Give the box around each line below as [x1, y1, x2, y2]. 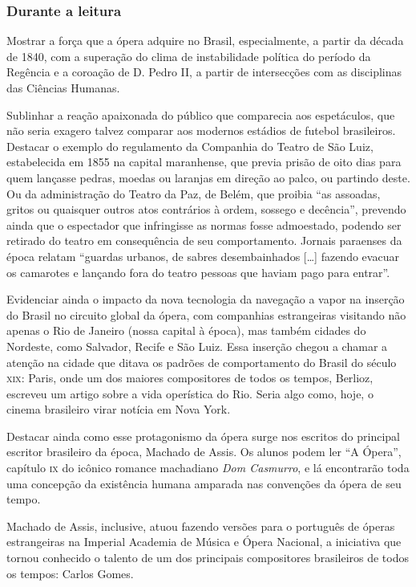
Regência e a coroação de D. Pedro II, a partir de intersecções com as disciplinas [6, 63, 402, 80]
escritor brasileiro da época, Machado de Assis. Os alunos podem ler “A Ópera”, [6, 443, 402, 460]
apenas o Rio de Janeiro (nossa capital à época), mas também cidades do [6, 322, 366, 339]
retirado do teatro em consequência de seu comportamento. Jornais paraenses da [6, 232, 402, 249]
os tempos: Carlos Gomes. [6, 565, 134, 581]
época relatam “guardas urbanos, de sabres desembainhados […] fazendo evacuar [6, 247, 399, 264]
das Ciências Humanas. [6, 79, 120, 96]
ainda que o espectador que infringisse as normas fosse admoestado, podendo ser [6, 216, 402, 233]
